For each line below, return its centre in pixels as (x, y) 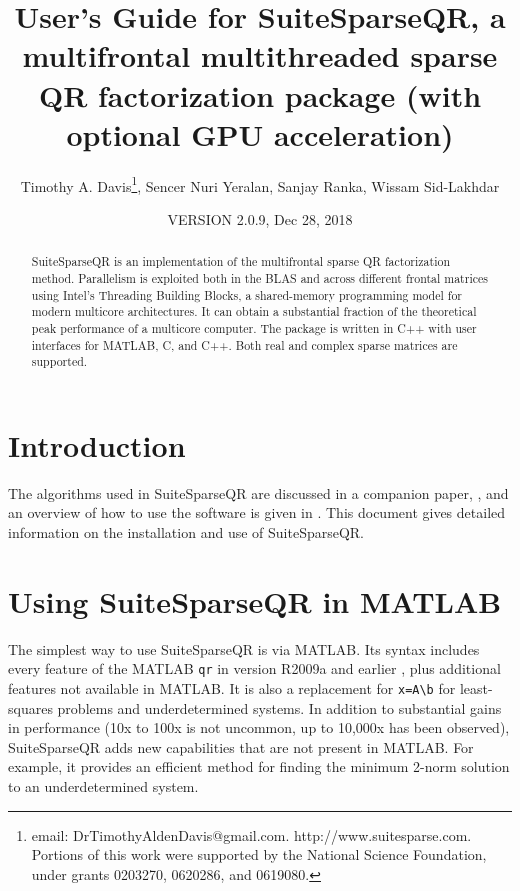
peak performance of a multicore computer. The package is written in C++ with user (254, 327)
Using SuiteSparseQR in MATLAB (255, 600)
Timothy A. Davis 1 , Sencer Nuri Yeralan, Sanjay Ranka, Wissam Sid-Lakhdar (260, 184)
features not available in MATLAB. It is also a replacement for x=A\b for (232, 688)
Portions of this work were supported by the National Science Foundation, (259, 854)
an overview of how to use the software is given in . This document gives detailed (257, 512)
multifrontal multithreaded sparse (260, 55)
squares (30, 707)
